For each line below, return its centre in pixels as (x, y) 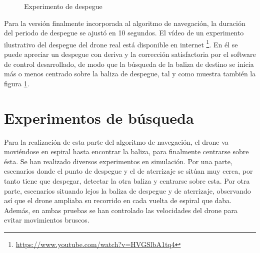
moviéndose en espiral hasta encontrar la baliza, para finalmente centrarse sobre (126, 151)
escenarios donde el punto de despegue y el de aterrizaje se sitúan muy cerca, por (128, 171)
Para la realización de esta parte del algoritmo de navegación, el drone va (116, 141)
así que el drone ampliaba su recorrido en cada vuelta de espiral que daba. (118, 200)
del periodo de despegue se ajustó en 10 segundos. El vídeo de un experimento (124, 33)
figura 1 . (17, 83)
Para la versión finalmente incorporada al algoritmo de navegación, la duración (125, 23)
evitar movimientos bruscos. (47, 220)
